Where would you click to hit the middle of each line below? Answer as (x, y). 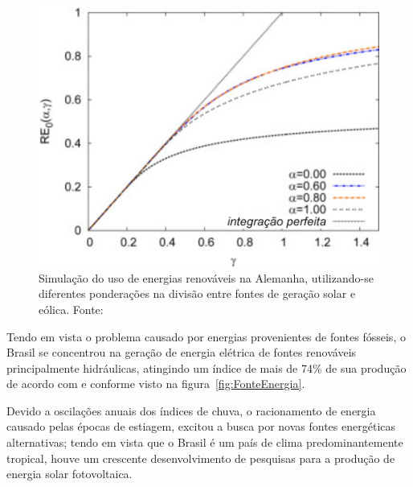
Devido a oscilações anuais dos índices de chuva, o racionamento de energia (191, 410)
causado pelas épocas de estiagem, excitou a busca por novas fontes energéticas (201, 426)
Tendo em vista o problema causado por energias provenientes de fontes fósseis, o (206, 336)
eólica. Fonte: (71, 309)
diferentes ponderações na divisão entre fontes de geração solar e (197, 293)
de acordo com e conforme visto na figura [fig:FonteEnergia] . (156, 384)
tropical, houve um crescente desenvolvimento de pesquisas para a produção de (201, 458)
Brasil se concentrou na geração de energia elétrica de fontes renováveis (182, 352)
